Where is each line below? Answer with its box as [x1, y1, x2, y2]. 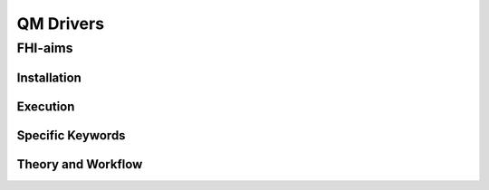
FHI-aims [16, 40, 73, 56]
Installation [16, 70, 81, 85]
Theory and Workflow [16, 157, 143, 172]
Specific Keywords [16, 128, 126, 143]
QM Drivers [16, 14, 104, 33]
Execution [16, 99, 75, 114]
